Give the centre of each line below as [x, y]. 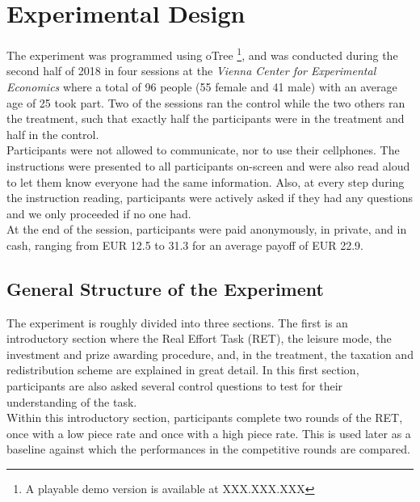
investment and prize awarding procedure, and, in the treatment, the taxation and [210, 354]
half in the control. [53, 134]
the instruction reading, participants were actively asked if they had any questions [210, 198]
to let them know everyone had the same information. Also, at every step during [206, 181]
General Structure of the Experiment [165, 288]
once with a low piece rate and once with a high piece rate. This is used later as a [209, 433]
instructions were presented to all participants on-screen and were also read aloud [208, 165]
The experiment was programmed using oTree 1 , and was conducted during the [202, 54]
